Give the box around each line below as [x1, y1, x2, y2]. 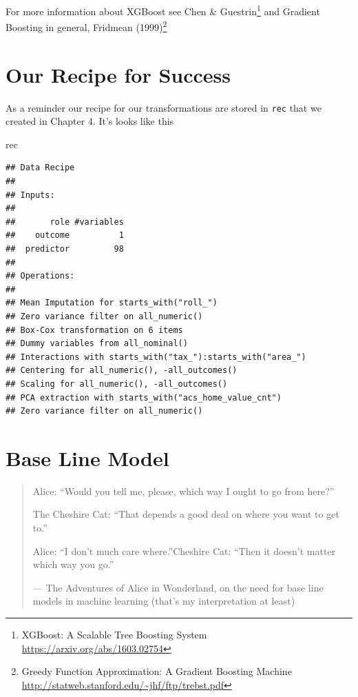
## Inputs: [6, 190, 55, 200]
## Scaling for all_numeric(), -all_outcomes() [6, 378, 228, 389]
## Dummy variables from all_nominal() [6, 339, 188, 349]
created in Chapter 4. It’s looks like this [6, 114, 174, 128]
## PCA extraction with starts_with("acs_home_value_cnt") [6, 392, 282, 403]
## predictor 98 [6, 244, 124, 254]
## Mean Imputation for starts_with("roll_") [6, 298, 218, 308]
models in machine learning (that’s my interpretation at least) [32, 594, 295, 608]
